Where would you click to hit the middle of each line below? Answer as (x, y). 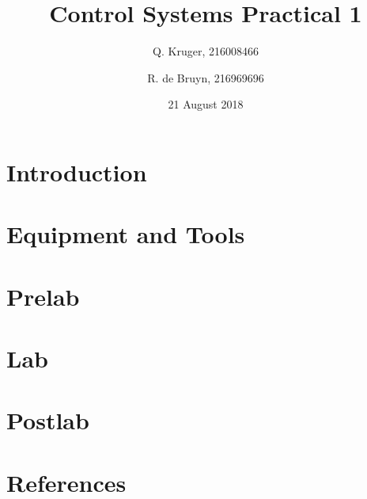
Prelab (43, 296)
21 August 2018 (206, 104)
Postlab (48, 420)
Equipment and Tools (126, 234)
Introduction (77, 171)
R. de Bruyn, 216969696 (206, 77)
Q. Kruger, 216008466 (206, 51)
